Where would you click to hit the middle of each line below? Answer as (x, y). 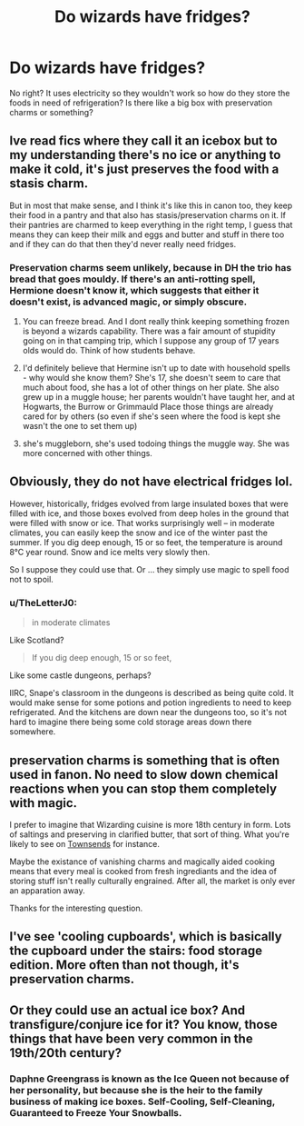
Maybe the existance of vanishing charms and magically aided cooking (142, 862)
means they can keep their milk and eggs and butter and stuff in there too (147, 234)
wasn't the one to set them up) (80, 426)
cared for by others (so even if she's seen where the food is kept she (152, 416)
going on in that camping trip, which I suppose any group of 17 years (151, 341)
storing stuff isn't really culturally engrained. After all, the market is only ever (152, 881)
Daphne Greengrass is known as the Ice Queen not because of (149, 1079)
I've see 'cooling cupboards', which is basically (146, 937)
